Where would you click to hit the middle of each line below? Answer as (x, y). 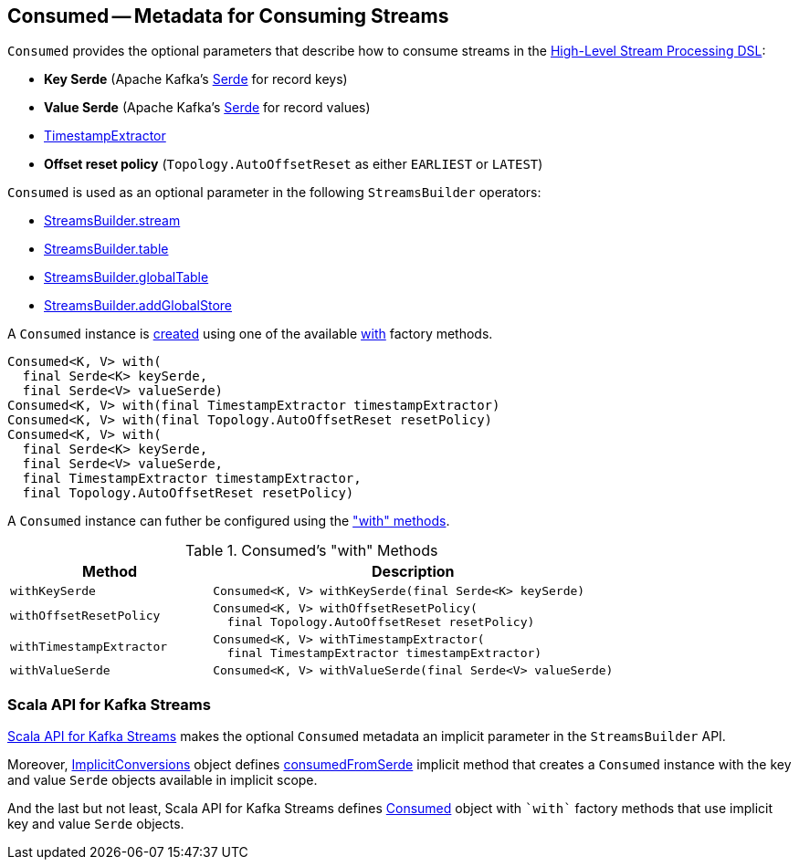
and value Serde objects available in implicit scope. (163, 780)
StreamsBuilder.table (106, 249)
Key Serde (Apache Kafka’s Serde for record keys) (196, 79)
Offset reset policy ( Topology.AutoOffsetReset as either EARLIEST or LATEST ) (294, 164)
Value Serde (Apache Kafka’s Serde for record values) (207, 108)
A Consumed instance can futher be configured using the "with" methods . (229, 521)
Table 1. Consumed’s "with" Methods (312, 551)
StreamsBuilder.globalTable (126, 277)
